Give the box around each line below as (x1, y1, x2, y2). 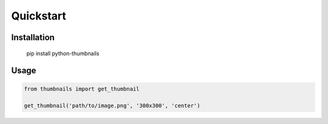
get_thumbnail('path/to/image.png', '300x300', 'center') (24, 102, 200, 109)
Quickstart (11, 9, 67, 22)
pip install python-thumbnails (26, 49, 100, 57)
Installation (11, 32, 55, 43)
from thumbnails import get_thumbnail (24, 85, 140, 92)
